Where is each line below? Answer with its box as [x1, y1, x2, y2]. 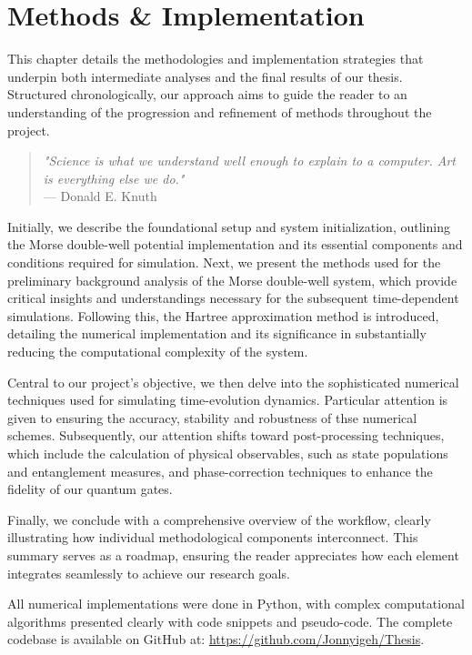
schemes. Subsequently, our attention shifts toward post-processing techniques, [7, 426, 445, 445]
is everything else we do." [43, 168, 185, 187]
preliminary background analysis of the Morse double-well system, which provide [7, 270, 457, 289]
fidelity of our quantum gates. [7, 479, 173, 499]
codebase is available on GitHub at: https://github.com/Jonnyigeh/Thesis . [7, 630, 425, 649]
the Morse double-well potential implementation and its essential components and [7, 235, 463, 254]
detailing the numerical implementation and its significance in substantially [7, 324, 427, 343]
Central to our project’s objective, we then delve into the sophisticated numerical [7, 372, 459, 391]
